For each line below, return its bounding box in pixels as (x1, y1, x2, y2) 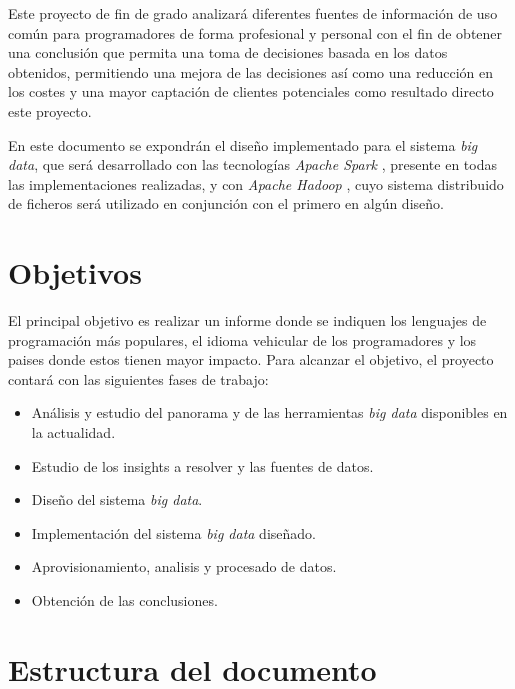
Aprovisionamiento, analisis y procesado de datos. (31, 556, 337, 577)
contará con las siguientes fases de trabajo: (8, 368, 269, 389)
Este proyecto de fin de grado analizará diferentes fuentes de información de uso (8, 3, 498, 23)
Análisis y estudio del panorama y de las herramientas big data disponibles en (31, 402, 508, 423)
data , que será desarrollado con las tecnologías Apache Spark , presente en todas (8, 154, 497, 175)
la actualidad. (31, 422, 116, 443)
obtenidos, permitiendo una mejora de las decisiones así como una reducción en (8, 61, 494, 82)
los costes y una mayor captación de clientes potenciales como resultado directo (8, 81, 494, 102)
